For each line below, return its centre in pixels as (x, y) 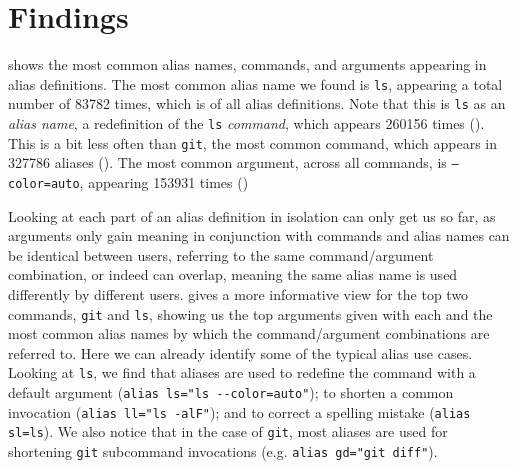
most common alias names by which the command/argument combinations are (249, 333)
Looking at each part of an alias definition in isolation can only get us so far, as (252, 215)
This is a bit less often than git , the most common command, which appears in (253, 142)
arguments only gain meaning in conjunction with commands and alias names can (259, 235)
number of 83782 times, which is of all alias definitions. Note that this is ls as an (257, 103)
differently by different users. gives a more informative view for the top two (238, 294)
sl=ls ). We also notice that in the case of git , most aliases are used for (228, 431)
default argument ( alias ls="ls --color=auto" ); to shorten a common (231, 392)
